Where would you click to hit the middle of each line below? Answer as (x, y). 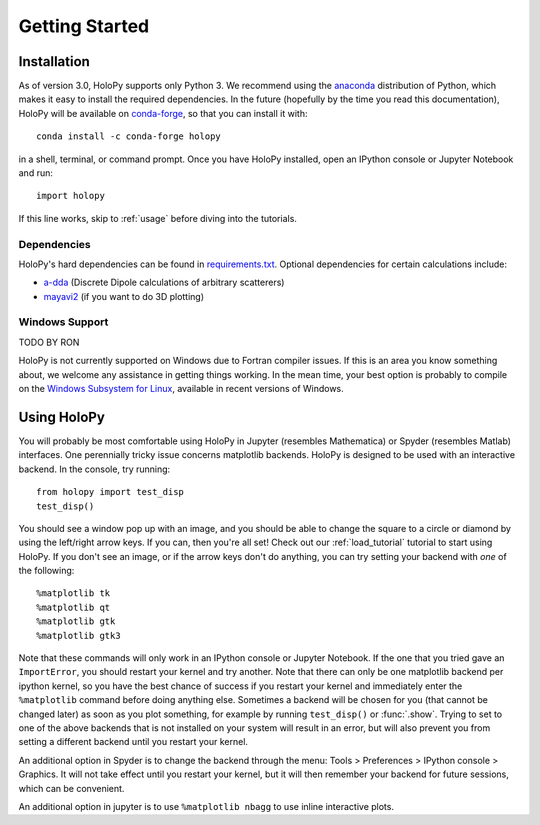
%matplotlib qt (73, 607)
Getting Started (84, 26)
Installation (54, 61)
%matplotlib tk (73, 593)
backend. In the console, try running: (94, 469)
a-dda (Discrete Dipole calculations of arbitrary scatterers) (164, 282)
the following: (46, 571)
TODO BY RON (49, 342)
